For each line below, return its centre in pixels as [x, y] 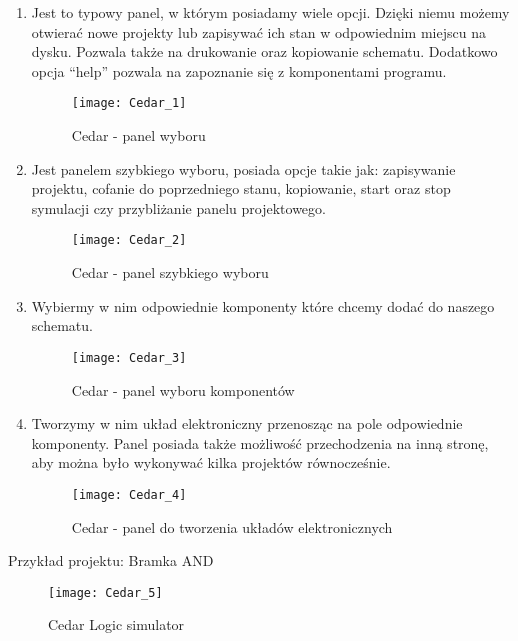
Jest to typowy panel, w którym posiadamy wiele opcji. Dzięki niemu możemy [270, 12]
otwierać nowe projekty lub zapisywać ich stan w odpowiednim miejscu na [258, 31]
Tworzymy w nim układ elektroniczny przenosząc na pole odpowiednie [247, 423]
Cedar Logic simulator [116, 624]
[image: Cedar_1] [129, 103]
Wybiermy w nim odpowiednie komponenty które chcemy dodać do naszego [263, 305]
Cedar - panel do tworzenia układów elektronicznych [232, 526]
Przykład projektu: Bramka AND [111, 560]
